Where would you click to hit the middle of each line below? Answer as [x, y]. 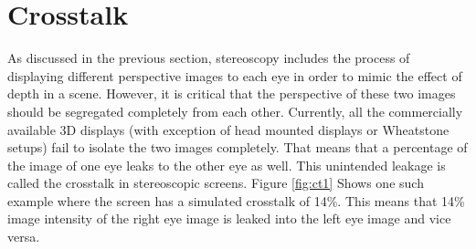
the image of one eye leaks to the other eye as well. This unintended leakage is [227, 165]
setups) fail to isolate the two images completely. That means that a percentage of [238, 147]
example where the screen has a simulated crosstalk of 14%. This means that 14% [236, 200]
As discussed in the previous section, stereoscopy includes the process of [209, 58]
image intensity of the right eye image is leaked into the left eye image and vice [229, 218]
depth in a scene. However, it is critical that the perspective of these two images [232, 93]
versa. [24, 237]
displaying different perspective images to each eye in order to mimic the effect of [235, 75]
